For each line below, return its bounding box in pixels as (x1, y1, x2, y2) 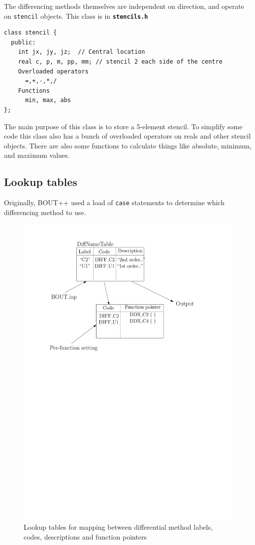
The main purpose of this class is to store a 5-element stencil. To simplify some (4, 121, 243, 131)
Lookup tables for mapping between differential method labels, (24, 521, 213, 532)
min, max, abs (25, 97, 71, 104)
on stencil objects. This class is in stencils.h (4, 10, 148, 21)
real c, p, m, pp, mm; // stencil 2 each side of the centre (18, 58, 223, 66)
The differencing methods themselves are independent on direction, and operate (4, 1, 244, 11)
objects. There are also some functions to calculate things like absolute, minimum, (4, 140, 252, 150)
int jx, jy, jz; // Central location (18, 48, 145, 56)
